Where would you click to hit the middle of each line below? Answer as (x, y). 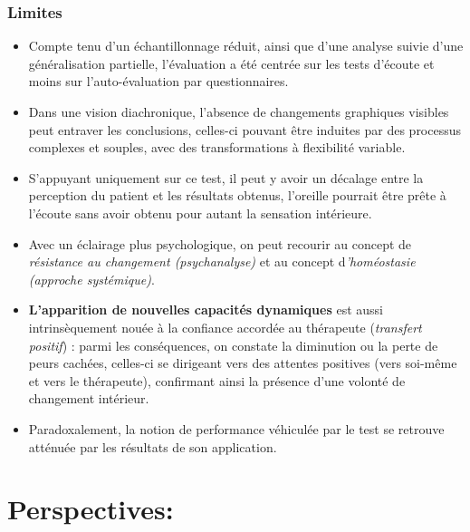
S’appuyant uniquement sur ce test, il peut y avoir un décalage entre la (226, 177)
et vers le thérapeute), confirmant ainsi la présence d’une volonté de (217, 380)
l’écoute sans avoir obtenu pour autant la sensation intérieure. (200, 213)
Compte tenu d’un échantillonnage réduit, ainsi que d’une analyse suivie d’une (246, 46)
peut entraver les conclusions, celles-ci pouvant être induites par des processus (245, 129)
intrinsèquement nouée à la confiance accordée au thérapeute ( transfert (225, 327)
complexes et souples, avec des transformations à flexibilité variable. (217, 147)
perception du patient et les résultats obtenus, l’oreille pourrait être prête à (237, 195)
